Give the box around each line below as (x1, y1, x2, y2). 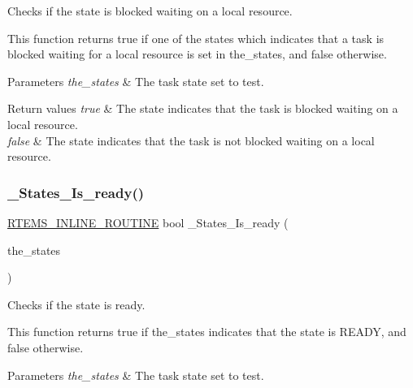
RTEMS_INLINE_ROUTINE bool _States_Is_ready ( (7, 213, 289, 231)
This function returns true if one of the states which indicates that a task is (7, 29, 385, 46)
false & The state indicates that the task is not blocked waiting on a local (7, 131, 375, 149)
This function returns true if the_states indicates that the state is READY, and (7, 323, 406, 340)
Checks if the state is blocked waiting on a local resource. (7, 2, 293, 19)
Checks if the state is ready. (7, 295, 146, 313)
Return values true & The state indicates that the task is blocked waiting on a (7, 100, 398, 117)
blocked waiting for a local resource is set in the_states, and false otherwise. (7, 45, 387, 63)
